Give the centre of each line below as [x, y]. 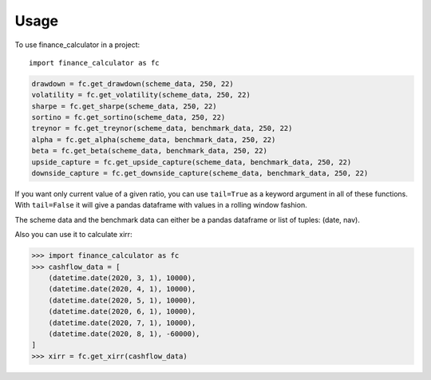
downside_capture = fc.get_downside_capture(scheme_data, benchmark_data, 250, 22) [200, 173]
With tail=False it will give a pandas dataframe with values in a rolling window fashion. [161, 205]
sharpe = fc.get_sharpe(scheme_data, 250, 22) [124, 106]
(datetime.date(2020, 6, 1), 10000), [122, 312]
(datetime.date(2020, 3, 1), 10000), [122, 278]
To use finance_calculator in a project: [77, 45]
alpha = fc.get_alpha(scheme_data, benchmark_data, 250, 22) [154, 139]
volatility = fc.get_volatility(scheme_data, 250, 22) [141, 95]
